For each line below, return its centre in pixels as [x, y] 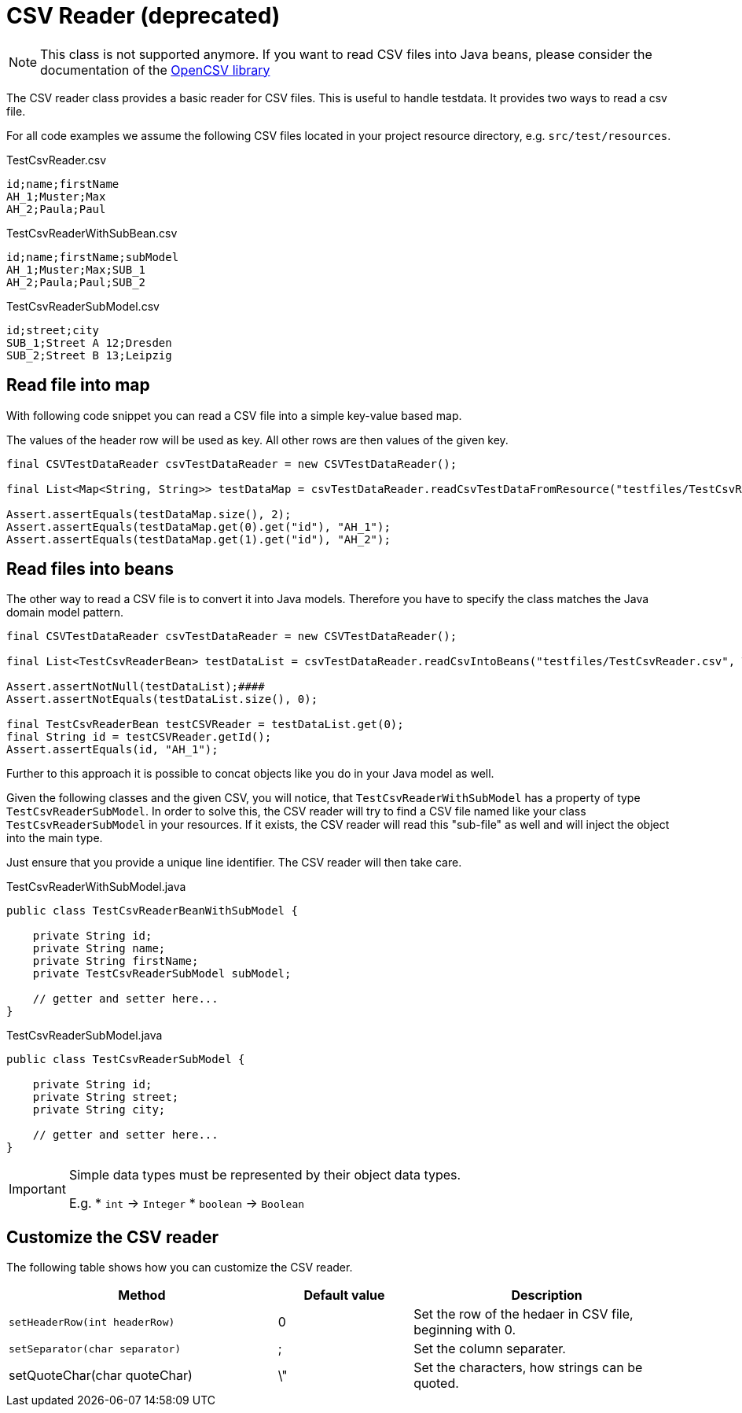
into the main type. [55, 838]
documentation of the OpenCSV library [155, 70]
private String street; [106, 1097]
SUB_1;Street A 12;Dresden [89, 342]
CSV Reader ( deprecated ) [143, 16]
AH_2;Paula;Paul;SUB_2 [76, 282]
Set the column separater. [490, 1349]
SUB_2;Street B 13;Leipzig [89, 355]
